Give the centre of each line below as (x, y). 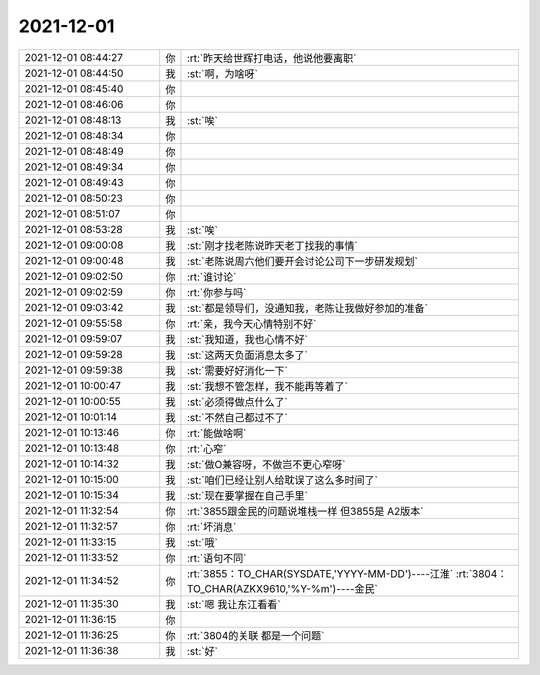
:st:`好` (202, 651)
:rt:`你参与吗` (216, 292)
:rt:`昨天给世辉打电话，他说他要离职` (271, 58)
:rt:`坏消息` (211, 527)
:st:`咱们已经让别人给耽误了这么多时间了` (282, 480)
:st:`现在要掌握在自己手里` (247, 495)
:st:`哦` (202, 542)
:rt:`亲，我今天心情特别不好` (251, 323)
